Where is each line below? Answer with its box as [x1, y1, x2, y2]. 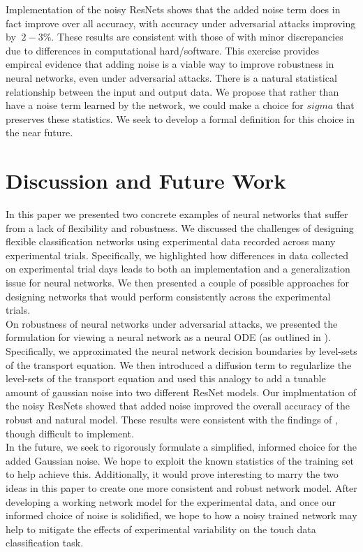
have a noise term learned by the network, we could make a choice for [6, 98, 304, 112]
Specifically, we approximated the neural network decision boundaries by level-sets [6, 344, 357, 358]
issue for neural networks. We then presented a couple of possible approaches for [6, 275, 349, 290]
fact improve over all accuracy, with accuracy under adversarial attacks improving [6, 15, 356, 30]
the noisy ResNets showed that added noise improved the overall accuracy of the [6, 398, 350, 413]
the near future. [6, 125, 73, 140]
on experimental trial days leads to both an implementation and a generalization [6, 261, 350, 276]
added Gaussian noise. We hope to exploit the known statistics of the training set [6, 453, 354, 467]
